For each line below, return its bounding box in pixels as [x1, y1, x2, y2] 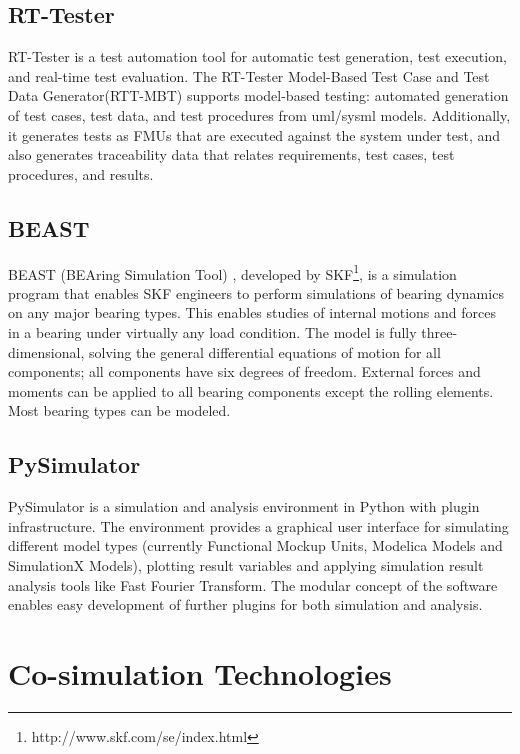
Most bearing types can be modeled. [8, 400, 231, 421]
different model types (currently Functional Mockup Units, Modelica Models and [8, 535, 503, 556]
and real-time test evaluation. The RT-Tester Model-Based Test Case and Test [8, 65, 490, 86]
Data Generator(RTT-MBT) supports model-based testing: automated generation [8, 85, 509, 106]
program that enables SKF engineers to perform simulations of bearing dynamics [8, 282, 504, 303]
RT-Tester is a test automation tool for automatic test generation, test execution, [8, 46, 507, 67]
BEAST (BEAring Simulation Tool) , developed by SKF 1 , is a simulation [8, 260, 457, 284]
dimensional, [8, 341, 85, 362]
